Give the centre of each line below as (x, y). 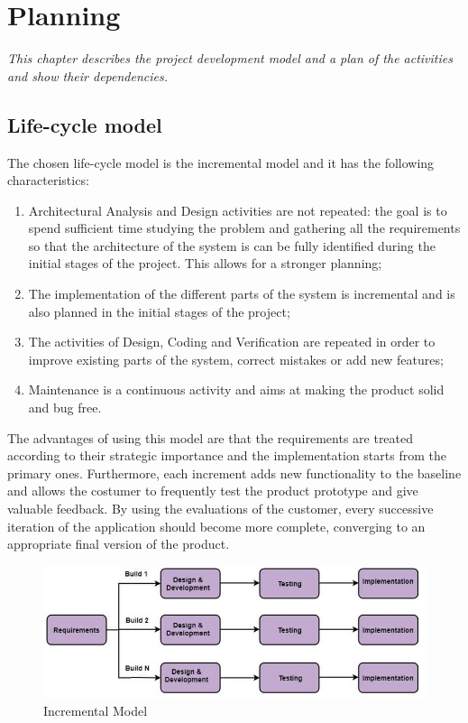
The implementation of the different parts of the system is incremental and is (242, 294)
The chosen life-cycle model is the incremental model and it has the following (221, 162)
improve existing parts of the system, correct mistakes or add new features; (236, 359)
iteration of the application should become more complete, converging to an (216, 526)
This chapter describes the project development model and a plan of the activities (230, 58)
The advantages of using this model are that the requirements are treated (211, 437)
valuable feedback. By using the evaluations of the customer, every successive (220, 509)
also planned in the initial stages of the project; (159, 311)
